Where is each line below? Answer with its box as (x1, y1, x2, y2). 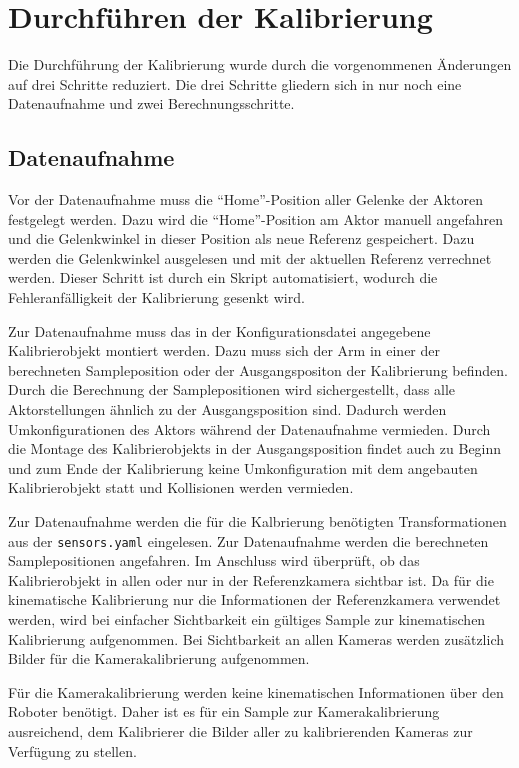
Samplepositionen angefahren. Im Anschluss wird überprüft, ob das (8, 550, 420, 571)
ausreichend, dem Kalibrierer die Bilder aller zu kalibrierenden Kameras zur (8, 721, 473, 742)
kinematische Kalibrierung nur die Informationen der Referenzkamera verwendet (8, 589, 501, 610)
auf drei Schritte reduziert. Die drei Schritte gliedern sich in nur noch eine (8, 73, 462, 94)
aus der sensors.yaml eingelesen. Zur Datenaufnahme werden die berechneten (8, 530, 489, 551)
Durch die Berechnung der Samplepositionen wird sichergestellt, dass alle (8, 379, 456, 400)
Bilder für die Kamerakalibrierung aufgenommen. (8, 648, 310, 669)
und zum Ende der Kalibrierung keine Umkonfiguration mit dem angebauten (8, 457, 478, 478)
